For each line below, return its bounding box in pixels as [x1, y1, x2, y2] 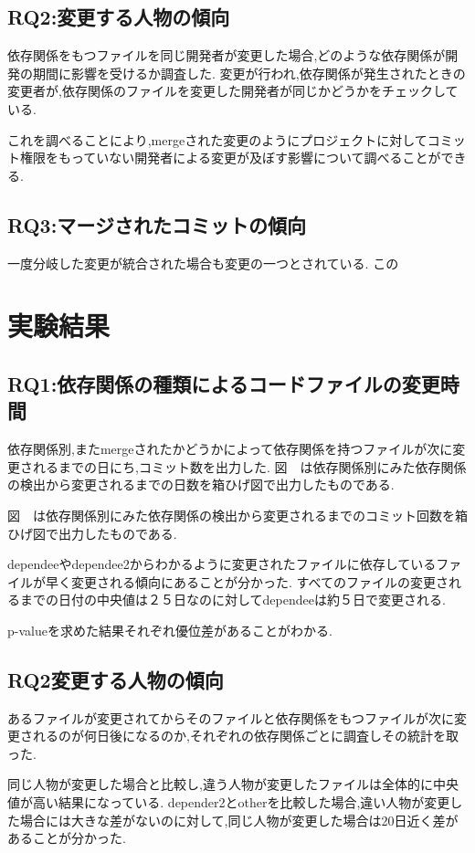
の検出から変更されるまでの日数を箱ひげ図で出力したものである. [7, 475, 395, 494]
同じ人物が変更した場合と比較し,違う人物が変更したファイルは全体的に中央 [7, 774, 459, 794]
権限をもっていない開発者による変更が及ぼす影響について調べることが [19, 148, 441, 167]
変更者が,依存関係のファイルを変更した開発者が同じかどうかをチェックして [7, 81, 459, 100]
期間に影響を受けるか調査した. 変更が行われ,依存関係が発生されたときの [32, 63, 466, 82]
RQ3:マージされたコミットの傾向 [7, 210, 306, 238]
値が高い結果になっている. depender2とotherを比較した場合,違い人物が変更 [7, 793, 450, 812]
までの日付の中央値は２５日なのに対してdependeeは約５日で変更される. [19, 590, 446, 609]
